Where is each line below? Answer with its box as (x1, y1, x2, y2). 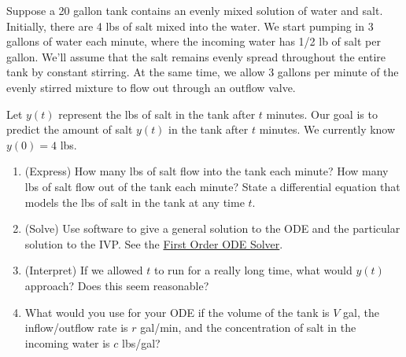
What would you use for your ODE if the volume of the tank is (24, 304, 330, 320)
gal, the (343, 304, 379, 320)
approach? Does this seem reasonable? (24, 277, 209, 293)
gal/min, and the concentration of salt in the (140, 319, 356, 336)
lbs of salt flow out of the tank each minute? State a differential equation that (24, 178, 400, 194)
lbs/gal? (122, 334, 161, 351)
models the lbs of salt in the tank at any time (24, 193, 245, 210)
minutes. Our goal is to (266, 105, 378, 122)
